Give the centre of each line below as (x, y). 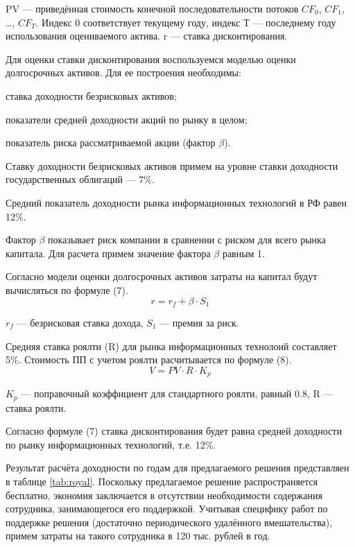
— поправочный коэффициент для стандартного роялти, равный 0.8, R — (177, 393)
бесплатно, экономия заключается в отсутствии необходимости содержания (164, 495)
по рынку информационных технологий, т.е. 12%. (111, 444)
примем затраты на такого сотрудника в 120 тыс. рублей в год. (138, 536)
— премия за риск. (199, 322)
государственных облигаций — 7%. (80, 179)
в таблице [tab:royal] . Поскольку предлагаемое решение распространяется (162, 481)
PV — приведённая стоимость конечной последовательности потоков (152, 8)
